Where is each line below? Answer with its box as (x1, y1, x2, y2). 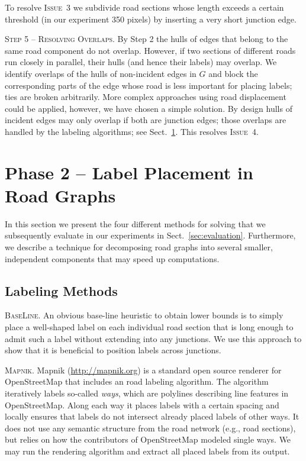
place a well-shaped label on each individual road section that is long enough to (5, 321, 294, 333)
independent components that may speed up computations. (5, 252, 220, 265)
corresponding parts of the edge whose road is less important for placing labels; (5, 79, 292, 91)
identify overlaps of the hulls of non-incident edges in (5, 67, 197, 79)
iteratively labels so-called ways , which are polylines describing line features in (5, 386, 289, 399)
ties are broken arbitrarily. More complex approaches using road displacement (5, 91, 286, 103)
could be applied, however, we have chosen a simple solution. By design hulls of (5, 102, 292, 114)
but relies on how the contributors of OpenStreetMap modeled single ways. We (5, 433, 291, 446)
